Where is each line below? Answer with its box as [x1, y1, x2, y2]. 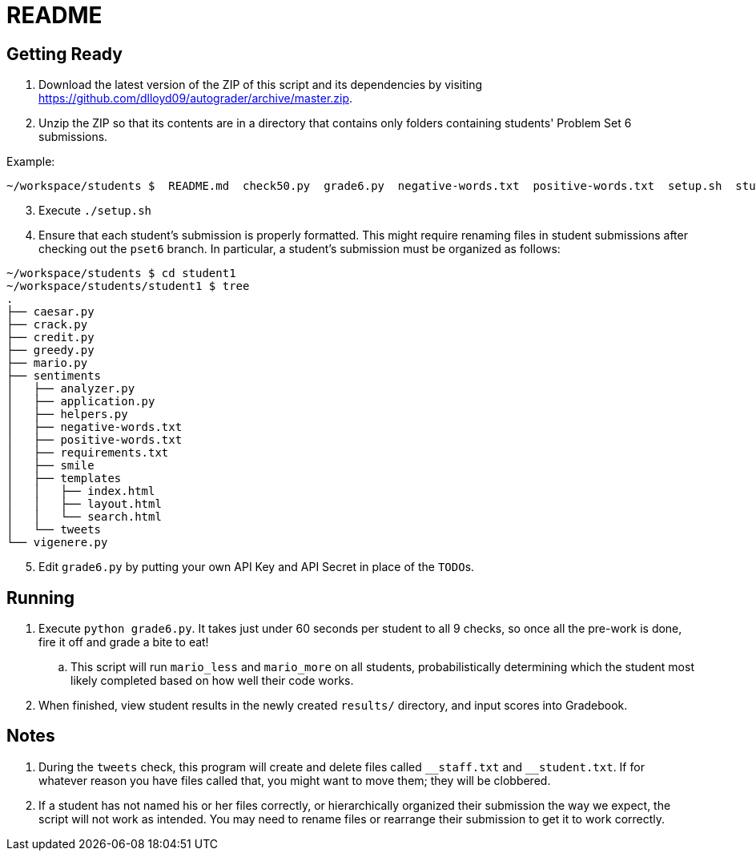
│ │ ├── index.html [6, 485, 155, 498]
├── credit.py [6, 331, 94, 344]
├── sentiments [6, 369, 102, 383]
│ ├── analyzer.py [6, 382, 135, 396]
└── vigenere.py [6, 536, 108, 549]
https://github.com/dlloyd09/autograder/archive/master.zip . [38, 91, 353, 106]
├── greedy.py [6, 344, 94, 357]
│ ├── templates [6, 472, 122, 485]
